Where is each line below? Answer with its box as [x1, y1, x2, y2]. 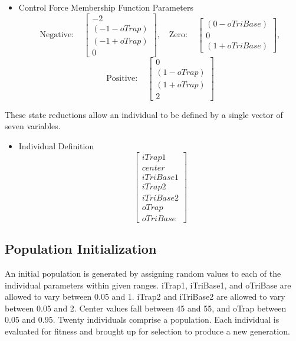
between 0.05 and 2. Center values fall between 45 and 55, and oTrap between [5, 301, 287, 314]
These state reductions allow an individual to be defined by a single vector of [5, 108, 283, 120]
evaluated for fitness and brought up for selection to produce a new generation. [5, 325, 290, 337]
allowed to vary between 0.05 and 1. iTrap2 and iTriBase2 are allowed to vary [5, 290, 285, 303]
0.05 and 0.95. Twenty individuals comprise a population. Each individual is [5, 313, 279, 326]
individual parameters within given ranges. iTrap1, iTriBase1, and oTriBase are [5, 278, 291, 291]
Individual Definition [18, 140, 94, 152]
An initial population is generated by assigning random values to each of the [5, 267, 281, 280]
